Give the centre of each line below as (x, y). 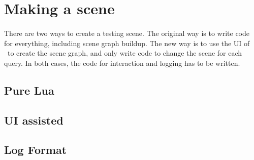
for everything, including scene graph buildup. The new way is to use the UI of (127, 43)
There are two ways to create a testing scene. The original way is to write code (127, 33)
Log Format (36, 150)
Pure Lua (29, 90)
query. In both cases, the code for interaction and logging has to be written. (122, 63)
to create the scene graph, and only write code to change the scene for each (125, 53)
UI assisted (34, 120)
